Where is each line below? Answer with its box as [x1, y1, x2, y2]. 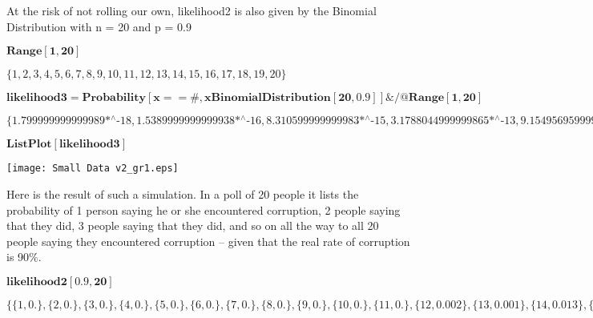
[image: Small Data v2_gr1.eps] [6, 163, 179, 175]
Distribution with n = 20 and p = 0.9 [6, 18, 192, 34]
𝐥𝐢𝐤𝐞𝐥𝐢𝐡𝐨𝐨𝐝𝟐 [6, 276, 67, 288]
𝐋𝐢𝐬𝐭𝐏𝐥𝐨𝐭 [6, 139, 52, 151]
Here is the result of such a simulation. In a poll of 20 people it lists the [6, 185, 359, 202]
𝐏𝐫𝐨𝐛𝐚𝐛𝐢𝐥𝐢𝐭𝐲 [82, 92, 147, 104]
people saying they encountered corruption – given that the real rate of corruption [6, 232, 410, 249]
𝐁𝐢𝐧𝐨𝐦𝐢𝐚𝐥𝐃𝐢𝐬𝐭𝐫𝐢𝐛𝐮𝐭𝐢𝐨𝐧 [211, 92, 331, 104]
